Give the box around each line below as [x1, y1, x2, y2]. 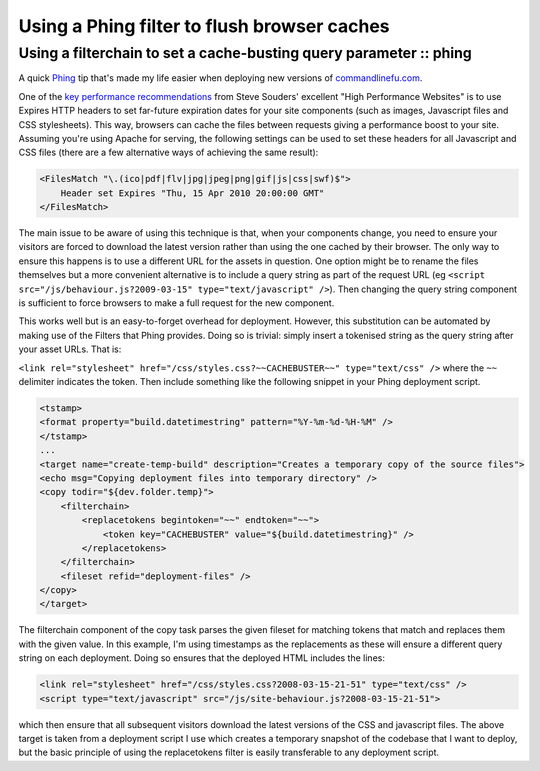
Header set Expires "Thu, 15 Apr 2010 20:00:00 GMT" [60, 187, 325, 199]
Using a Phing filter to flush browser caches [18, 15, 390, 37]
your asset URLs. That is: [18, 343, 122, 355]
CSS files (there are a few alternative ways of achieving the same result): [18, 146, 319, 159]
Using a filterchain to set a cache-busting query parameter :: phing [18, 44, 472, 62]
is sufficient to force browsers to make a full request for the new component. [18, 297, 335, 309]
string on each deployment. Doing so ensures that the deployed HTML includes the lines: [18, 652, 385, 664]
